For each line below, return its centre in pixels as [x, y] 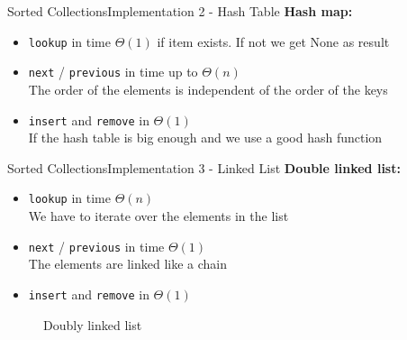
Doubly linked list [93, 324]
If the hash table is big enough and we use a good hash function [205, 138]
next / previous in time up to [113, 72]
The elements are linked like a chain [127, 264]
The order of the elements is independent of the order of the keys [208, 89]
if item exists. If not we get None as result [273, 41]
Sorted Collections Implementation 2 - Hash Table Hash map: [180, 11]
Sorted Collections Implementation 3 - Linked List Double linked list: [204, 167]
